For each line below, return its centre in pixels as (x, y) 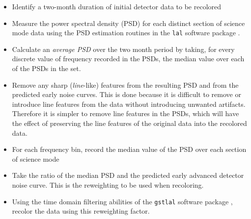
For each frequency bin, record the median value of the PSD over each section (129, 149)
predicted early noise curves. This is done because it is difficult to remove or (126, 94)
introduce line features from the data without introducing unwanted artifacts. (129, 104)
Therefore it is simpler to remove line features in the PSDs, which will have (125, 113)
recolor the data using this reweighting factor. (81, 211)
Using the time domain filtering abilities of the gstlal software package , (122, 201)
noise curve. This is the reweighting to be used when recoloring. (108, 184)
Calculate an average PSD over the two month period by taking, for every (123, 49)
